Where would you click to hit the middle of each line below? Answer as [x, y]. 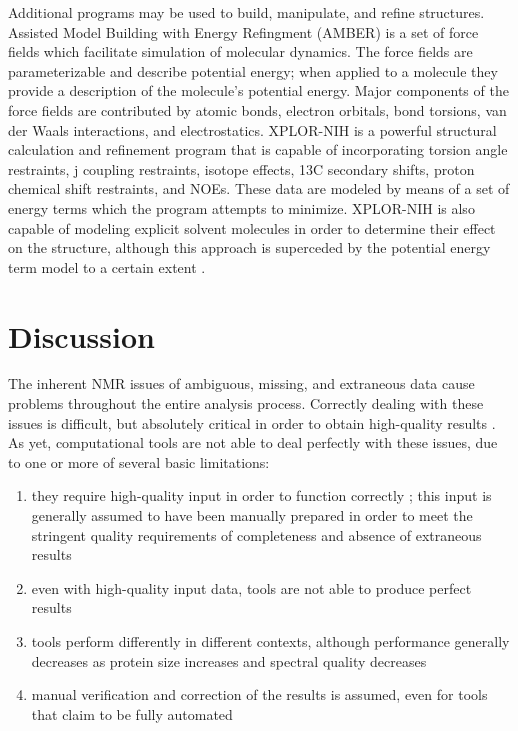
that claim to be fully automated [132, 713]
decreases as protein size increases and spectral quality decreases [229, 660]
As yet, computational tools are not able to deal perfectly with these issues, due [253, 442]
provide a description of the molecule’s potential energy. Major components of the [258, 90]
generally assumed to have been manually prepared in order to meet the [252, 515]
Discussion [81, 335]
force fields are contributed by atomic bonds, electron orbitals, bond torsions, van [257, 109]
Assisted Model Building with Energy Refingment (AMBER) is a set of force [243, 31]
